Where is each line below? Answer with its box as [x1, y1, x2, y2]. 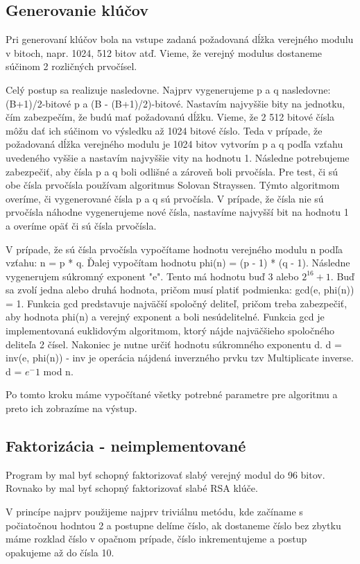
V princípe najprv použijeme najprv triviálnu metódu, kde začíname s [6, 504, 303, 519]
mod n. [43, 364, 74, 378]
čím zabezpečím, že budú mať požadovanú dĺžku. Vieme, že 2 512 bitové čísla [6, 110, 335, 124]
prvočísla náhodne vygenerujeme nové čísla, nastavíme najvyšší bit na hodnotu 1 [6, 205, 349, 219]
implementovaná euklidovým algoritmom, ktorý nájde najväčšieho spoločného [6, 323, 334, 338]
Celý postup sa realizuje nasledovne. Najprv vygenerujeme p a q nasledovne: [6, 82, 331, 96]
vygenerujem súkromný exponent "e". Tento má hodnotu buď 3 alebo [6, 268, 299, 283]
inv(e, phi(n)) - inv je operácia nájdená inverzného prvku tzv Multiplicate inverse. [6, 350, 354, 365]
